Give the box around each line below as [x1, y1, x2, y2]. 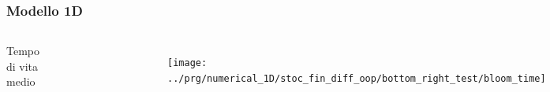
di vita [6, 57, 39, 74]
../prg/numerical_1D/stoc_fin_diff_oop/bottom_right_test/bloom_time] [167, 72, 546, 84]
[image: [167, 57, 208, 69]
